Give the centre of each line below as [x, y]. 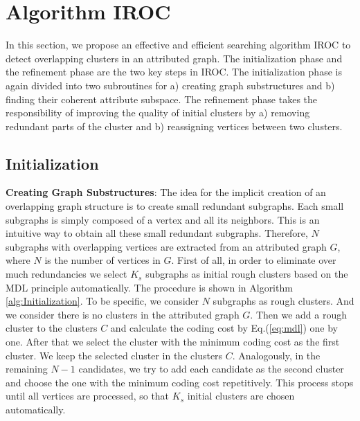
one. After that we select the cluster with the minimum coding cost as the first [173, 342]
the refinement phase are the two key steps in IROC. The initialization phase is [174, 72]
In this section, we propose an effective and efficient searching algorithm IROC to [178, 45]
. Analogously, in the [276, 355]
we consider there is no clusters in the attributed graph [123, 314]
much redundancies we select [66, 274]
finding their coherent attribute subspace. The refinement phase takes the [162, 99]
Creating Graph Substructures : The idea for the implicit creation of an [166, 192]
